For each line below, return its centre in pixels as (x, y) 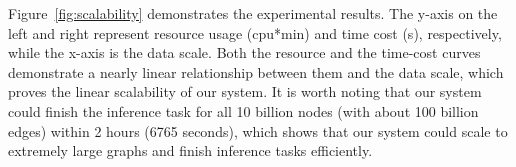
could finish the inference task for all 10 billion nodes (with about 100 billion (243, 110)
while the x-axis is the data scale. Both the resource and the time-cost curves (244, 52)
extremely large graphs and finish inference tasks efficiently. (190, 150)
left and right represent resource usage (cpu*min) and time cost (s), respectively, (255, 32)
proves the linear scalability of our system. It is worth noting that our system (245, 91)
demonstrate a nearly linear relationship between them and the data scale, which (256, 71)
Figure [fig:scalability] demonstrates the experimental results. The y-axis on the (253, 13)
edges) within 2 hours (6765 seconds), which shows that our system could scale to (258, 130)
